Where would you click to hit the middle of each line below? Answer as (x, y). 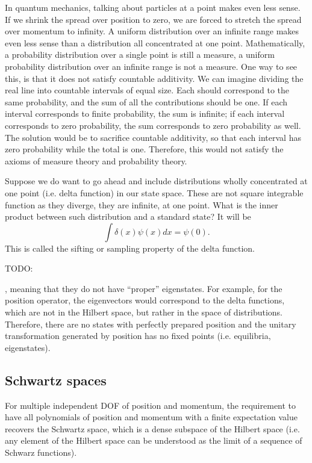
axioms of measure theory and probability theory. (96, 160)
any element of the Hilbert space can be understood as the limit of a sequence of (154, 440)
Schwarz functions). (41, 452)
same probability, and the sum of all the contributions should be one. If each (146, 101)
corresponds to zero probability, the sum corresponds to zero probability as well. (153, 125)
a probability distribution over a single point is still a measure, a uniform (140, 54)
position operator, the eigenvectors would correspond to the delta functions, (145, 300)
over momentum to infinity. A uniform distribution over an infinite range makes (152, 31)
